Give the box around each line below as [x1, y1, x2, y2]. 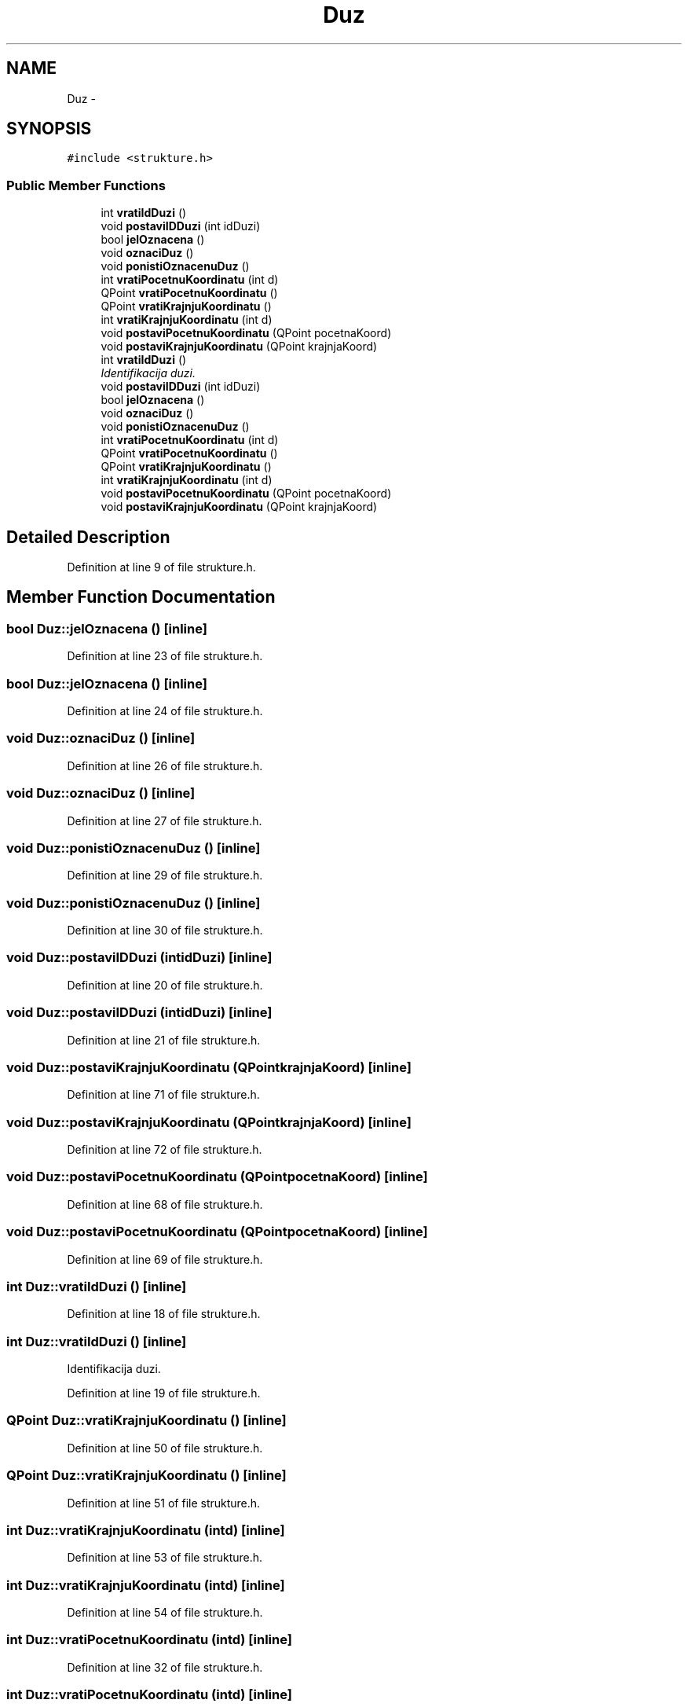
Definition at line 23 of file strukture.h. [67, 649, 263, 663]
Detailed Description [6, 527, 170, 547]
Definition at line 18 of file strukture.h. [67, 1307, 261, 1321]
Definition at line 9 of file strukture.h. [67, 560, 256, 575]
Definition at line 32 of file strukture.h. [67, 1660, 263, 1674]
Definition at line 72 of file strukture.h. [67, 1143, 262, 1156]
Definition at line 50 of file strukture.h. [67, 1441, 263, 1455]
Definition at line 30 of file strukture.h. [67, 923, 263, 937]
